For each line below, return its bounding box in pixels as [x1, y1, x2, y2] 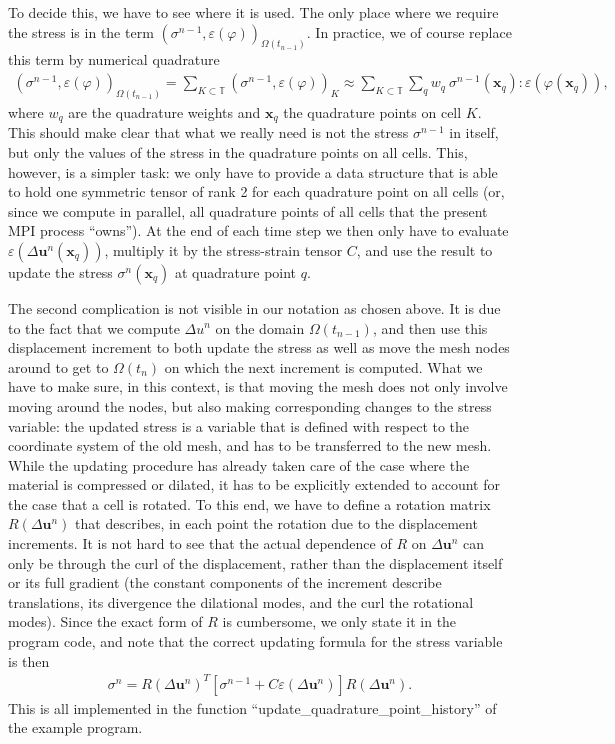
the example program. [8, 717, 143, 738]
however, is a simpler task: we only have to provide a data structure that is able [8, 161, 498, 182]
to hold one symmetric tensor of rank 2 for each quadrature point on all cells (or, [8, 181, 505, 202]
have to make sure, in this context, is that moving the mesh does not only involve [8, 376, 508, 397]
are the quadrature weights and [68, 101, 261, 122]
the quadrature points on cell [283, 101, 462, 122]
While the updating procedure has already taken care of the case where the [8, 454, 470, 475]
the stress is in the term [8, 21, 154, 42]
